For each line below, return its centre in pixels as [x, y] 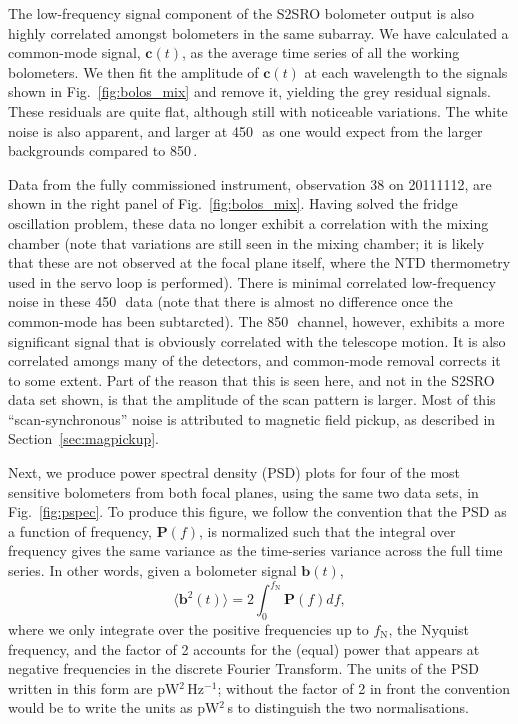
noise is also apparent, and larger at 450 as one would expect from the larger [245, 130]
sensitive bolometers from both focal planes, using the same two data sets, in [243, 491]
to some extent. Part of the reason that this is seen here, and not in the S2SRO [251, 379]
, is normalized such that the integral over [327, 530]
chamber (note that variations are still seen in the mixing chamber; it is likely [246, 242]
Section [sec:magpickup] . [83, 438]
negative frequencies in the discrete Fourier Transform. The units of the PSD [243, 668]
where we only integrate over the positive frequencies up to [188, 628]
